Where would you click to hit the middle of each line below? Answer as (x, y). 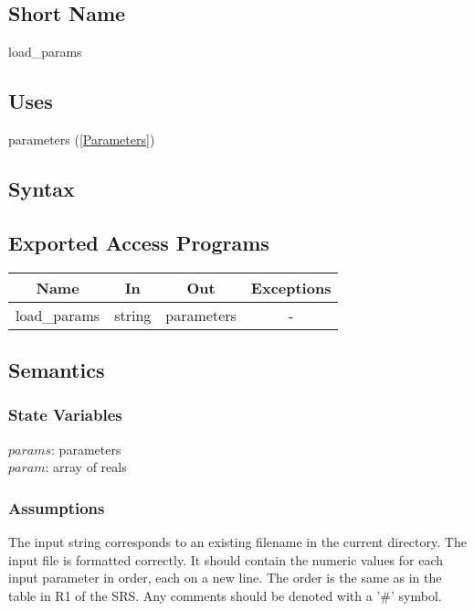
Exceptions (291, 287)
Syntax (42, 188)
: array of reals (86, 467)
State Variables (65, 415)
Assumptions (57, 507)
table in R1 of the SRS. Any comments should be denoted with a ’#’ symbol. (225, 595)
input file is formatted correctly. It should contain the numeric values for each (226, 559)
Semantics (57, 369)
